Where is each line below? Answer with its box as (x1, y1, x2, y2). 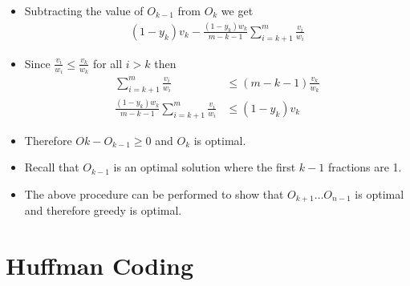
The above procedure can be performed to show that (24, 185, 284, 202)
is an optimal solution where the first (113, 159, 296, 175)
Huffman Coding (6, 249, 194, 282)
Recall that (24, 159, 79, 175)
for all (92, 54, 123, 71)
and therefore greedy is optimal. (24, 202, 182, 219)
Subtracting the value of (24, 2, 144, 18)
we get (221, 2, 254, 18)
